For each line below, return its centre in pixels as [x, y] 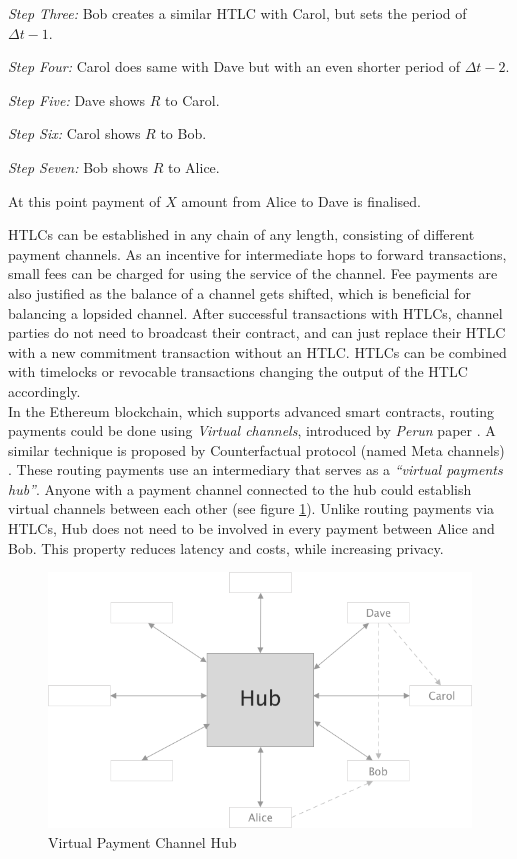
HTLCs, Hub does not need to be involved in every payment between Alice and [251, 528]
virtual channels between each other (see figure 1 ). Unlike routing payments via [251, 508]
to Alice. [194, 166]
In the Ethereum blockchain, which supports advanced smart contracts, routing [251, 410]
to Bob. [183, 133]
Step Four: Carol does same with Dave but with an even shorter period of [234, 66]
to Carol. [192, 99]
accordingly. [44, 390]
